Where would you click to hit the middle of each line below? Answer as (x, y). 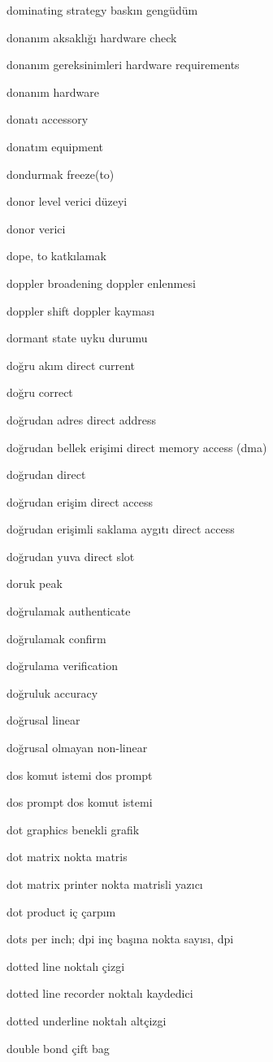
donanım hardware (53, 91)
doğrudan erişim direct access (80, 501)
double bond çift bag (58, 1048)
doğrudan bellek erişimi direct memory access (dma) (137, 447)
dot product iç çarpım (61, 911)
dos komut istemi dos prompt (80, 775)
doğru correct (40, 392)
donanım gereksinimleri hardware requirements (123, 65)
